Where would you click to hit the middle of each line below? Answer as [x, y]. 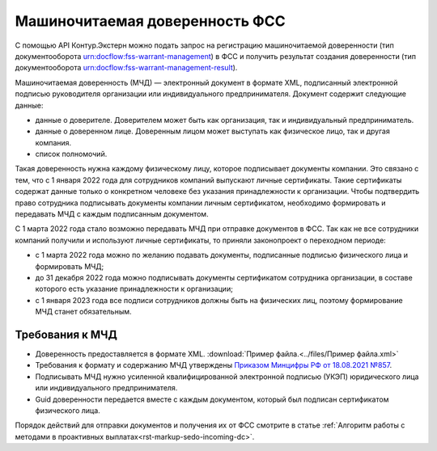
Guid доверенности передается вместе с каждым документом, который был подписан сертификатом [212, 399]
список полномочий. [71, 154]
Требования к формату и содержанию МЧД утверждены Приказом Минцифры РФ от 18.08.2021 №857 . [214, 365]
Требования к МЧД [66, 334]
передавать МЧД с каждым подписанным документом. [112, 214]
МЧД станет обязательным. [84, 312]
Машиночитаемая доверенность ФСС [151, 21]
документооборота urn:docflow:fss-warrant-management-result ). [126, 68]
